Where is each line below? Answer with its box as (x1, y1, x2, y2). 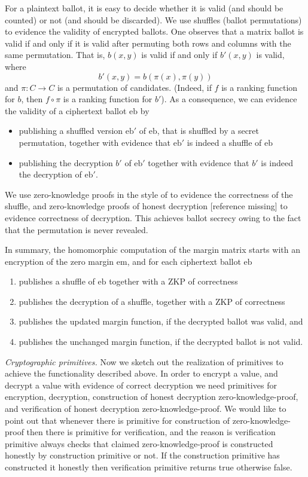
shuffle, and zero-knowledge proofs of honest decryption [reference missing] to (5, 200, 288, 212)
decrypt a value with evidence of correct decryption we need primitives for (5, 378, 277, 391)
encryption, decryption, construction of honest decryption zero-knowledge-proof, (5, 390, 298, 403)
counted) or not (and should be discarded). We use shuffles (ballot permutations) (5, 13, 302, 26)
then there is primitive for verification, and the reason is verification (26, 426, 276, 438)
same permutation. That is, (5, 48, 105, 61)
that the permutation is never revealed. (5, 223, 148, 236)
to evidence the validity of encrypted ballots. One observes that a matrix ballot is (5, 25, 304, 38)
